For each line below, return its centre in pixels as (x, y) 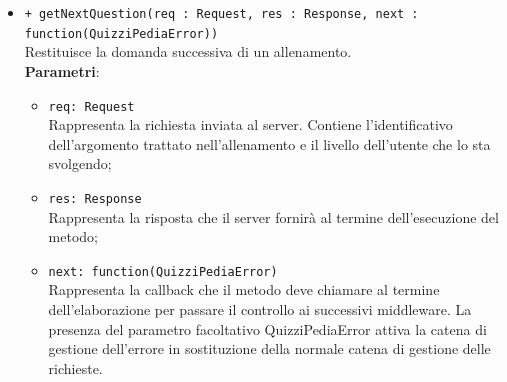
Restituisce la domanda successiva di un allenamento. (188, 51)
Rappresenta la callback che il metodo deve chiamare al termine (244, 289)
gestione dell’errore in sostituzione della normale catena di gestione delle (269, 348)
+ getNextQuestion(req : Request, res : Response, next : (221, 14)
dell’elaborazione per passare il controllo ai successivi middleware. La (260, 309)
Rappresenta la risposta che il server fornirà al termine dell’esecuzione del (273, 216)
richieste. (75, 367)
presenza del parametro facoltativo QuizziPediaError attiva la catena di (267, 328)
